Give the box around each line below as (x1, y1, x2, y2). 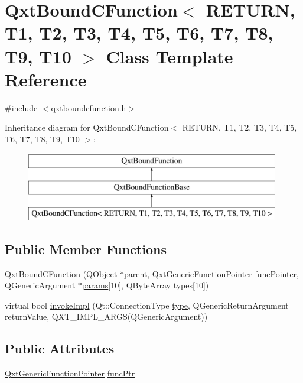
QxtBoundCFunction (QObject (5, 267, 118, 280)
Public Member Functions (5, 239, 167, 258)
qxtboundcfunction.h (51, 101, 126, 113)
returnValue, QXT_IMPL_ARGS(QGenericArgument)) (5, 310, 208, 323)
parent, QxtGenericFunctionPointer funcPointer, (123, 267, 299, 280)
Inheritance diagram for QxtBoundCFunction (5, 121, 169, 134)
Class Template (106, 44, 233, 68)
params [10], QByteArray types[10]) (82, 279, 209, 291)
